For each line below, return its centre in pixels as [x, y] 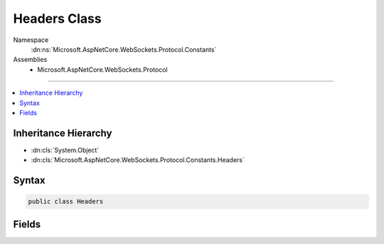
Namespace [31, 40]
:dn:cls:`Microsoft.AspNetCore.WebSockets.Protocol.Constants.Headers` [138, 160]
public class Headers [66, 202]
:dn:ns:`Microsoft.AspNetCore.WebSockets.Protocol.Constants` [124, 49]
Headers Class [58, 18]
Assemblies [30, 60]
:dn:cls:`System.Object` [65, 150]
